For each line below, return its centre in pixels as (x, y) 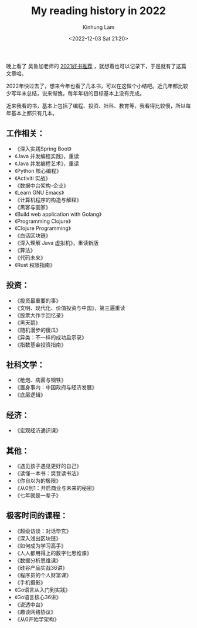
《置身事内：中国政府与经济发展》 (56, 388)
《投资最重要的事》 (38, 300)
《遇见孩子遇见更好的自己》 (48, 466)
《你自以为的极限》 (38, 481)
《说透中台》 (30, 604)
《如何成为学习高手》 (40, 546)
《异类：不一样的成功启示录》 (50, 337)
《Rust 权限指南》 (35, 265)
